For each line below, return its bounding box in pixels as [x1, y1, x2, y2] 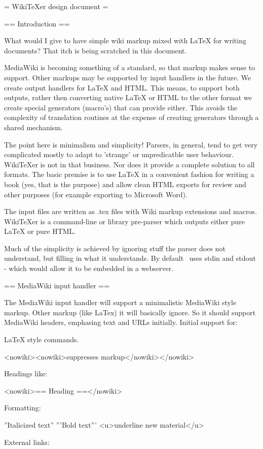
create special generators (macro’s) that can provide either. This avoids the [4, 102, 238, 112]
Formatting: [4, 402, 41, 413]
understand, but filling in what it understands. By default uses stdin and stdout [4, 253, 256, 263]
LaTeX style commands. [4, 334, 79, 345]
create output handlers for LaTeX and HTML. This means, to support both [4, 82, 240, 93]
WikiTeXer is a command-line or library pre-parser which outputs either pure [4, 216, 245, 226]
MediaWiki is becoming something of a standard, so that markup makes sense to [4, 62, 255, 73]
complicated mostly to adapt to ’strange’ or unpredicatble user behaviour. [4, 149, 234, 160]
